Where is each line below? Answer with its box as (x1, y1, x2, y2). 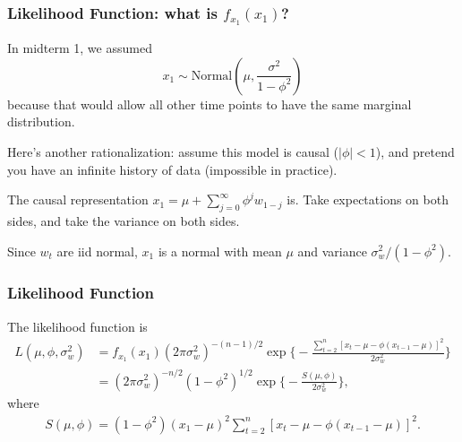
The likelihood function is (7, 316, 148, 335)
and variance (297, 241, 367, 260)
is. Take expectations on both (287, 190, 449, 209)
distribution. (7, 112, 75, 131)
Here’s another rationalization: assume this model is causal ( (7, 142, 339, 160)
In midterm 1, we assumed (7, 39, 152, 57)
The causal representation (7, 190, 149, 209)
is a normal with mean (158, 241, 282, 260)
